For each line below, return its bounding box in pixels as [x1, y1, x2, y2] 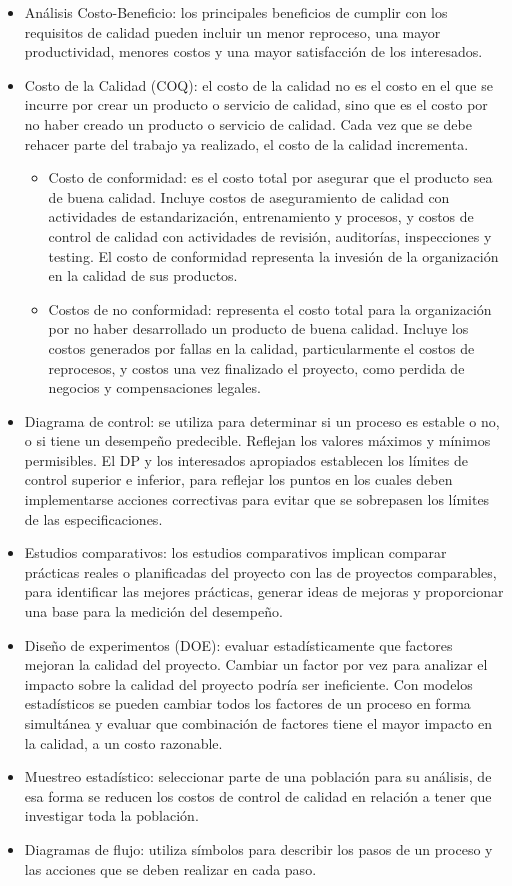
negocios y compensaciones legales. [48, 377, 261, 398]
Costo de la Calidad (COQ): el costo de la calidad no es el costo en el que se [24, 74, 493, 95]
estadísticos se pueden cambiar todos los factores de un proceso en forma [24, 693, 471, 714]
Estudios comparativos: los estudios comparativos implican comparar [24, 542, 447, 563]
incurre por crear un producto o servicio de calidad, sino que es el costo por [24, 94, 488, 115]
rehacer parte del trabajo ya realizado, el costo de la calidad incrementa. [24, 133, 469, 154]
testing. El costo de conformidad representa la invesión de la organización [48, 245, 499, 266]
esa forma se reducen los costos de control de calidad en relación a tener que [24, 785, 492, 806]
